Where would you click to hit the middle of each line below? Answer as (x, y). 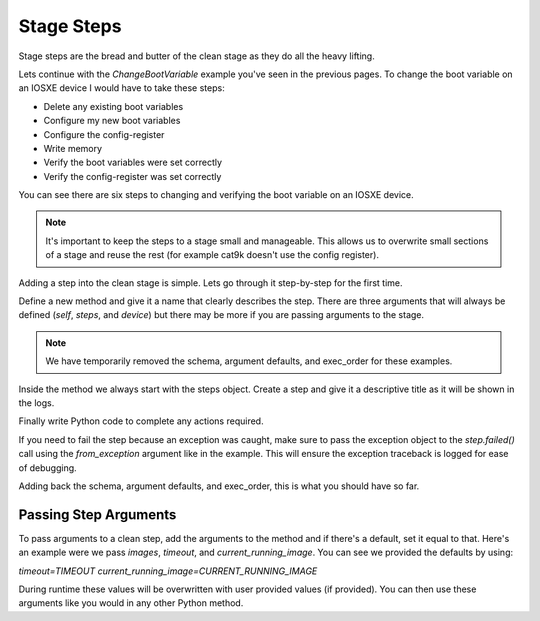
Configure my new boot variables (112, 121)
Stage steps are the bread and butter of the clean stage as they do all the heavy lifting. (196, 56)
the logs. (36, 402)
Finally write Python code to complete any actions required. (141, 421)
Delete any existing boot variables (113, 106)
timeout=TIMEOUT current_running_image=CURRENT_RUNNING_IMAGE (168, 571)
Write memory (73, 148)
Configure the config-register (104, 134)
